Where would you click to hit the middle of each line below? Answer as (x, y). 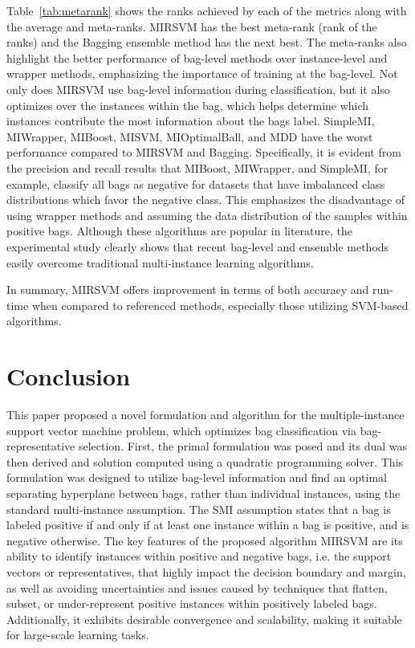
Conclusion (69, 376)
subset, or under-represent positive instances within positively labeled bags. (192, 603)
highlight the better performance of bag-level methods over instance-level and (197, 57)
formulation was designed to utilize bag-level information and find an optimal (197, 477)
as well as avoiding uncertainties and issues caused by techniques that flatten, (197, 587)
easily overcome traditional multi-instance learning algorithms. (160, 262)
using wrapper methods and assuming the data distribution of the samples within (207, 215)
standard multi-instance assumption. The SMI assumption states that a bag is (199, 509)
